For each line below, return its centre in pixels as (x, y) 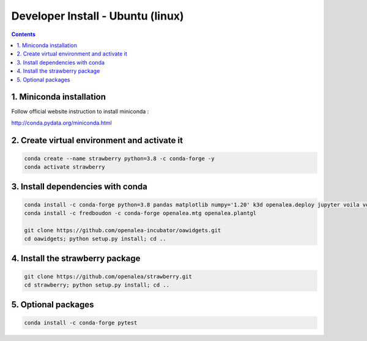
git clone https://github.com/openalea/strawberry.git (108, 276)
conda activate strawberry (65, 167)
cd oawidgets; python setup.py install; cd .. (95, 239)
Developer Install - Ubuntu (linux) (98, 16)
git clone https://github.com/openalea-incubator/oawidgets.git (123, 230)
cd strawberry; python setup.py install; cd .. (97, 285)
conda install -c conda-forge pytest (81, 323)
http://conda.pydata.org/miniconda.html (62, 123)
